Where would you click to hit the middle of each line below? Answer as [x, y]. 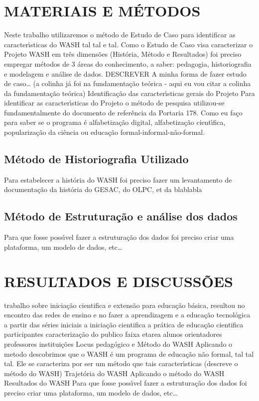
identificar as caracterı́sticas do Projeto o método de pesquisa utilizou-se [114, 103]
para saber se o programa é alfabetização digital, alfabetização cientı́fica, [115, 122]
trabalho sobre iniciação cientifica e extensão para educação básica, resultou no [125, 305]
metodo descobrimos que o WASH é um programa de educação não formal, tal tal [129, 353]
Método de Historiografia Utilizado [96, 159]
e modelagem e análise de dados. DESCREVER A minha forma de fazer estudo [125, 73]
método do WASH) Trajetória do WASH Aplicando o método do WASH [114, 373]
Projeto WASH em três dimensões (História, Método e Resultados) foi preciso [123, 54]
